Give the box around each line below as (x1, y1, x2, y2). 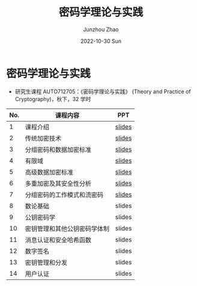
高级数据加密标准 (25, 168, 74, 176)
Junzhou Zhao (83, 25, 119, 33)
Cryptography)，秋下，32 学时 (14, 95, 91, 102)
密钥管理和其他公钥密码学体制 (25, 224, 110, 232)
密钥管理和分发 (25, 258, 68, 267)
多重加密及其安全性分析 (25, 179, 92, 187)
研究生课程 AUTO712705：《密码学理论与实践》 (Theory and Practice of (14, 88, 191, 95)
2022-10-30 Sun (80, 37, 122, 45)
